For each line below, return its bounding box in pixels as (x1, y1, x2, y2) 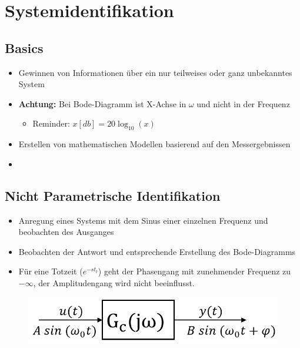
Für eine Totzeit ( (18, 265, 83, 277)
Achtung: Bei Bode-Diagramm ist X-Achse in (18, 97, 186, 110)
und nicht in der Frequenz (196, 97, 290, 110)
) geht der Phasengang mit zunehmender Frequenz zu (98, 265, 291, 277)
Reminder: (32, 117, 70, 130)
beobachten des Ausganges (18, 226, 114, 238)
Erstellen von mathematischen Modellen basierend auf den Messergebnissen (18, 138, 291, 150)
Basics (5, 38, 44, 57)
